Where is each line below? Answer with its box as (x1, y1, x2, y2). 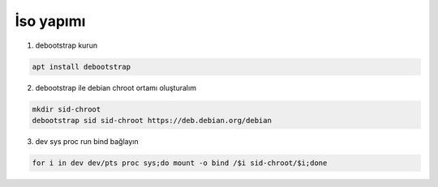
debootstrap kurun (35, 40, 97, 50)
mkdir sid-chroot (32, 104, 101, 113)
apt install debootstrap (32, 62, 131, 71)
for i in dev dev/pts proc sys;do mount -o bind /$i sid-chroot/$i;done (32, 158, 328, 168)
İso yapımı (15, 12, 86, 30)
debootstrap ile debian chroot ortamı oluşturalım (35, 83, 196, 92)
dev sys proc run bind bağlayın (35, 136, 140, 146)
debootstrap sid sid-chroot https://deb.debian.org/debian (32, 116, 272, 125)
